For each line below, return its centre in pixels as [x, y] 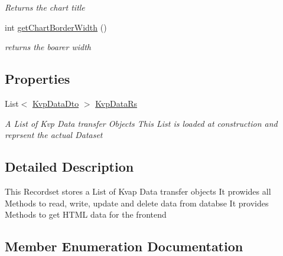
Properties [38, 79]
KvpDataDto [56, 103]
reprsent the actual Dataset [54, 135]
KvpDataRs [116, 103]
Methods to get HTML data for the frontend [86, 214]
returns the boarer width [48, 47]
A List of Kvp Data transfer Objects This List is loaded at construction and [141, 123]
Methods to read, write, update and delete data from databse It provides [137, 203]
